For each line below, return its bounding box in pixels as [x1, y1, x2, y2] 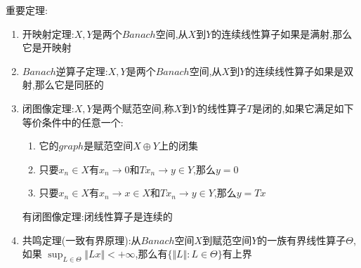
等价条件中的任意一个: [22, 114, 124, 129]
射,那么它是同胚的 [22, 77, 104, 92]
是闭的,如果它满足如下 [252, 100, 354, 115]
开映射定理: [22, 26, 74, 41]
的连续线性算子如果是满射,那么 [211, 26, 353, 41]
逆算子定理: [55, 63, 108, 78]
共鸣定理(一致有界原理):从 [22, 232, 141, 247]
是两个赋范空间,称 [92, 100, 174, 115]
